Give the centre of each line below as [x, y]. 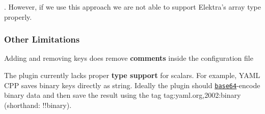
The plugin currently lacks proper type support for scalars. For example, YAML [132, 75]
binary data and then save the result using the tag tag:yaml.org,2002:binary [123, 95]
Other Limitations [42, 39]
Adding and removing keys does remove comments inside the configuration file [129, 58]
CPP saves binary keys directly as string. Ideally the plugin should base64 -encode [132, 85]
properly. [18, 16]
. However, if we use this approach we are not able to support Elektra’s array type [132, 7]
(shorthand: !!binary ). [38, 105]
